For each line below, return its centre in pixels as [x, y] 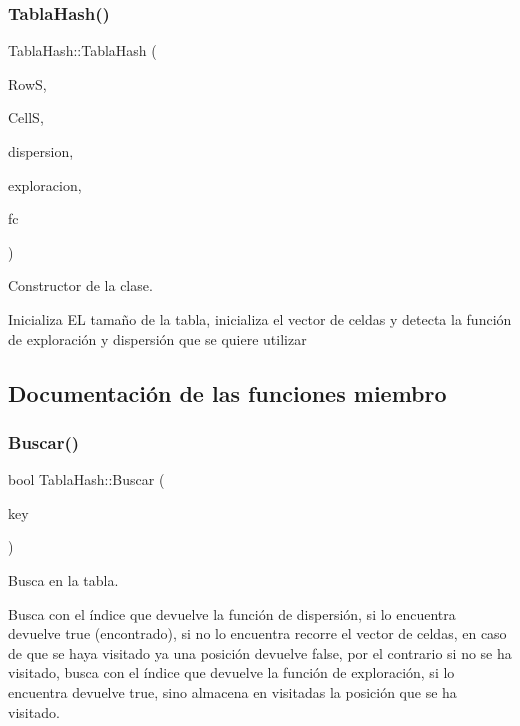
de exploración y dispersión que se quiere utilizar [157, 338]
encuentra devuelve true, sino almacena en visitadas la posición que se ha [232, 691]
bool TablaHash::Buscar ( [86, 479]
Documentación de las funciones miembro [227, 392]
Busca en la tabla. [63, 579]
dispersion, [41, 151]
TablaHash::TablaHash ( [82, 50]
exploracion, [45, 184]
